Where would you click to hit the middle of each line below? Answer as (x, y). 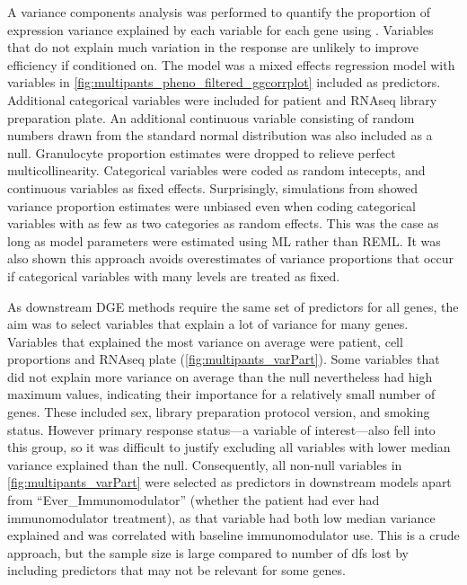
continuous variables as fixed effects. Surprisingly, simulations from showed (212, 187)
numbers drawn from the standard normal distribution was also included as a (220, 135)
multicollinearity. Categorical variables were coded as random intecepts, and (216, 170)
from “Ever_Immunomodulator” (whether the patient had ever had (194, 500)
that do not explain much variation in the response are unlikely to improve (213, 47)
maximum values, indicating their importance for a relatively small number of (221, 394)
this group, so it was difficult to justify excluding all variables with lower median (229, 447)
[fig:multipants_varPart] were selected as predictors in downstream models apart (229, 482)
